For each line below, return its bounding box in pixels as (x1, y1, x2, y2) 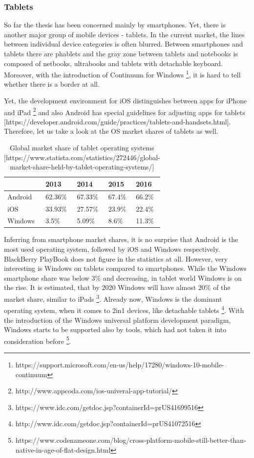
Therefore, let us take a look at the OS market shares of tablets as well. (4, 126, 218, 136)
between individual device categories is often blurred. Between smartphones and (4, 39, 243, 49)
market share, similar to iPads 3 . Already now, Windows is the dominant (4, 292, 222, 304)
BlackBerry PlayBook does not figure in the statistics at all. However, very (4, 253, 228, 264)
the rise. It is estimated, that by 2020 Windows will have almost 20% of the (4, 282, 231, 292)
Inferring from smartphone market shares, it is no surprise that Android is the (4, 234, 238, 244)
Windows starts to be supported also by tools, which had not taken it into (4, 324, 227, 335)
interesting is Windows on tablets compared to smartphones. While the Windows (4, 263, 247, 273)
